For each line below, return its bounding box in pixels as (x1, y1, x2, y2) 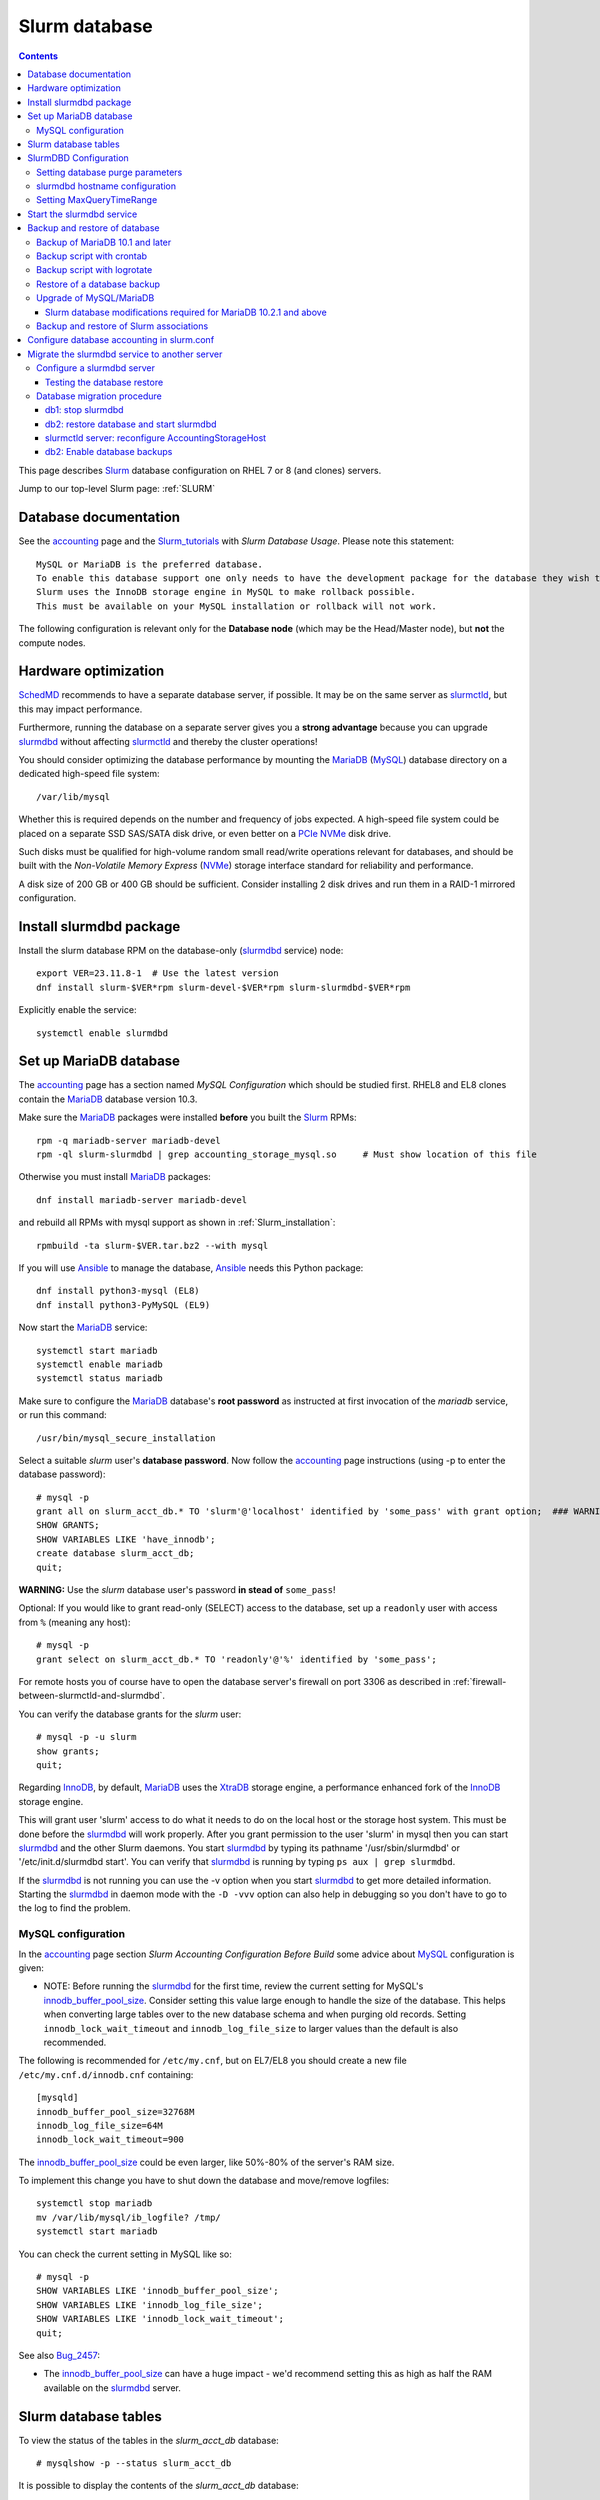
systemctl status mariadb (36, 1373, 164, 1384)
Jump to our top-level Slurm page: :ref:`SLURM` (18, 483, 216, 495)
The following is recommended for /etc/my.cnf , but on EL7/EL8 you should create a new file (18, 2055, 407, 2067)
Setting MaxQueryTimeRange (36, 194, 158, 206)
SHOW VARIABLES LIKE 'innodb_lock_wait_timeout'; (36, 2313, 285, 2325)
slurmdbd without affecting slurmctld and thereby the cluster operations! (18, 735, 318, 747)
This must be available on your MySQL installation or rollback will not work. (36, 600, 437, 612)
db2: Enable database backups (45, 446, 173, 458)
